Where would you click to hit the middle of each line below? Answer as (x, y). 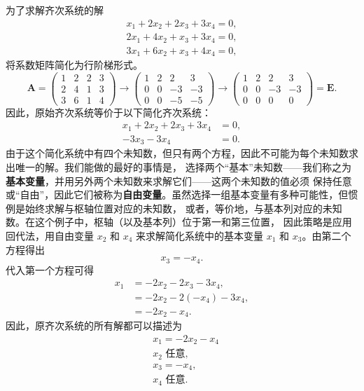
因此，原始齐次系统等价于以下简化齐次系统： (108, 112)
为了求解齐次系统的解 (55, 10)
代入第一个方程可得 (50, 269)
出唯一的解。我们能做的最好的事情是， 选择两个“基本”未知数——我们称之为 (178, 166)
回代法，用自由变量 (50, 235)
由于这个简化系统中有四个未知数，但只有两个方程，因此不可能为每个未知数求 (182, 153)
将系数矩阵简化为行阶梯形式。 (74, 65)
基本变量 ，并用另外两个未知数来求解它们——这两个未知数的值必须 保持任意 (179, 180)
